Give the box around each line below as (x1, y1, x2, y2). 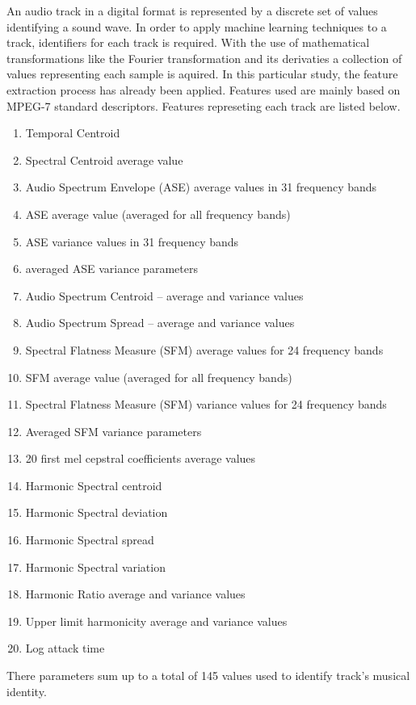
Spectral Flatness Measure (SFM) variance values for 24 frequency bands (25, 396, 387, 413)
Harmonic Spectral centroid (25, 476, 162, 493)
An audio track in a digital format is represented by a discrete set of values (6, 2, 378, 19)
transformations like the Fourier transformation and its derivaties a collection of (6, 49, 402, 66)
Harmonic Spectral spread (25, 531, 154, 548)
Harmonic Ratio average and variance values (25, 585, 246, 602)
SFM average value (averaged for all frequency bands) (25, 368, 292, 385)
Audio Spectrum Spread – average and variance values (25, 314, 295, 331)
